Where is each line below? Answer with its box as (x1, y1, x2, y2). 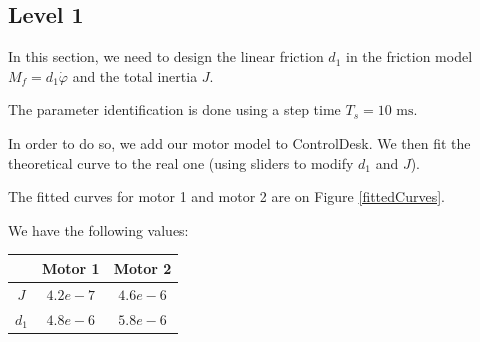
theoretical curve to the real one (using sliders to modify (8, 152, 354, 173)
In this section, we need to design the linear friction (8, 46, 324, 67)
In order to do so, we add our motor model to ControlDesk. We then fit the (8, 132, 471, 153)
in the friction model (345, 46, 473, 67)
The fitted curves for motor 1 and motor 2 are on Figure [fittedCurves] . (8, 186, 445, 207)
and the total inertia (72, 65, 198, 86)
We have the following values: (8, 219, 189, 240)
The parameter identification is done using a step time (8, 99, 341, 120)
